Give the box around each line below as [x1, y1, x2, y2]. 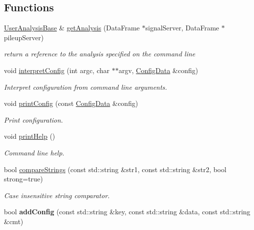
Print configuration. [4, 114, 63, 125]
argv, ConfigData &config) [118, 65, 198, 75]
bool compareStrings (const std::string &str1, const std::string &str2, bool [4, 164, 227, 174]
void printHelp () [4, 131, 55, 141]
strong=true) [4, 174, 43, 184]
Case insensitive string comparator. [4, 190, 110, 200]
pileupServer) [4, 32, 44, 42]
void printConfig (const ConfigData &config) [4, 98, 138, 108]
